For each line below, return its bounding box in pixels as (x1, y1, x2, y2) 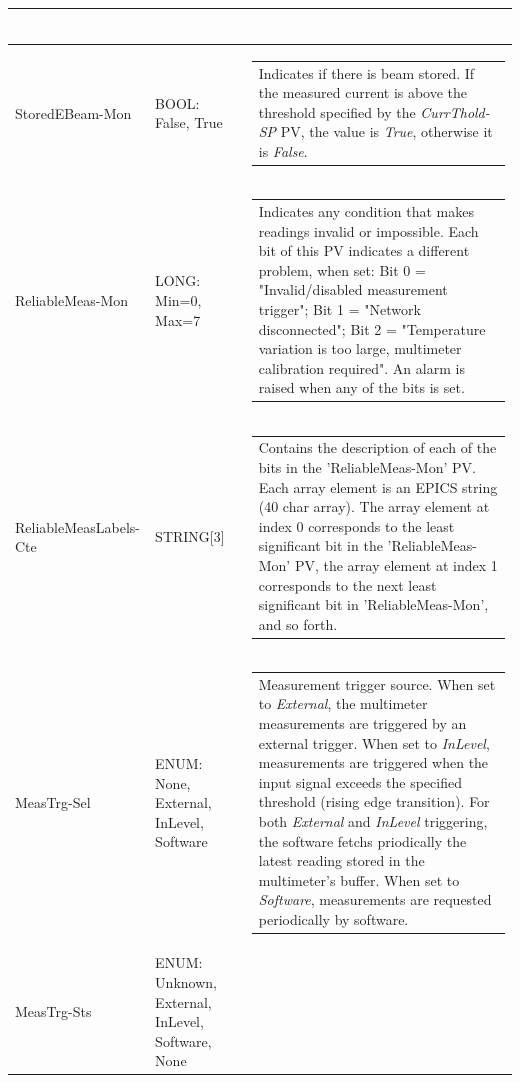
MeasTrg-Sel (15, 792, 91, 813)
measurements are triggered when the (258, 752, 489, 773)
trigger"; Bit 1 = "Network (258, 298, 421, 319)
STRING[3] (155, 526, 225, 547)
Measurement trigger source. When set (258, 673, 496, 694)
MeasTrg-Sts (15, 1001, 92, 1022)
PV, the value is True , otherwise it (280, 121, 493, 142)
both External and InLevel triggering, (258, 811, 488, 831)
